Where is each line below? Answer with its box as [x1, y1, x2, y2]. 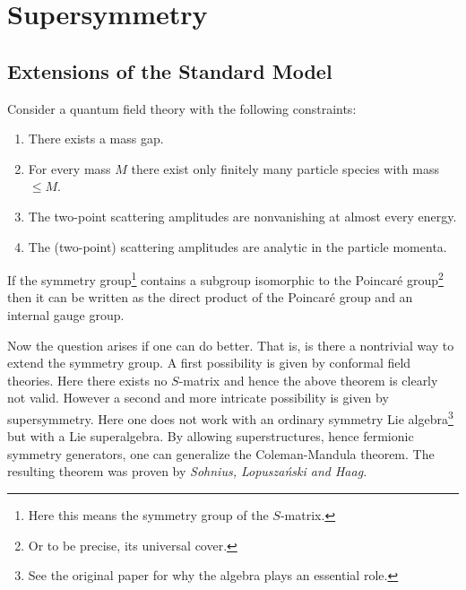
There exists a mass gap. [28, 129, 164, 148]
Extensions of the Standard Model [7, 56, 332, 84]
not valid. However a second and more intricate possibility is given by [7, 388, 389, 407]
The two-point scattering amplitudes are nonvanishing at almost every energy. [28, 206, 457, 225]
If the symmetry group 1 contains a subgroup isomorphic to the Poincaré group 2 [7, 268, 444, 289]
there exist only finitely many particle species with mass [131, 159, 439, 178]
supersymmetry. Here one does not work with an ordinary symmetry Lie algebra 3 [7, 406, 453, 428]
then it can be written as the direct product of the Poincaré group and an [7, 288, 413, 307]
